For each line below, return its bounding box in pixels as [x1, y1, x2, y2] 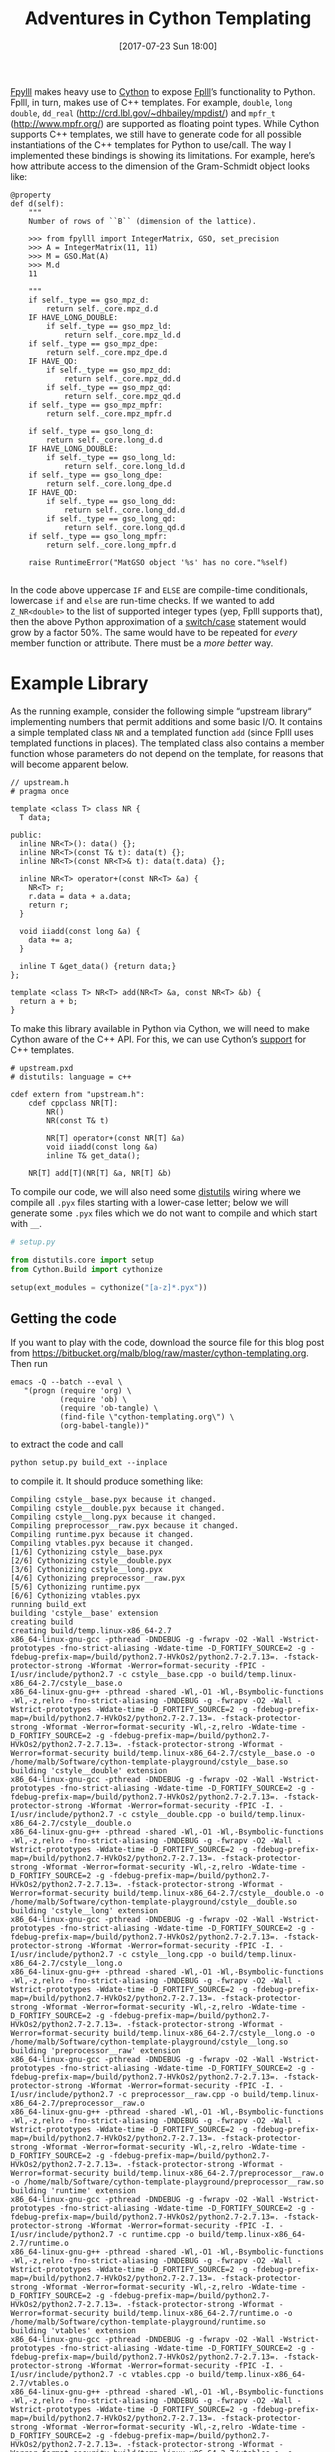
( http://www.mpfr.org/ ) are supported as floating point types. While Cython [10, 117, 320, 129]
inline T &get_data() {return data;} [19, 961, 177, 971]
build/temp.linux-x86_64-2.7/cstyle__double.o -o [113, 1888, 325, 1899]
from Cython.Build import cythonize [10, 1264, 163, 1274]
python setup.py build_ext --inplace [10, 1458, 168, 1468]
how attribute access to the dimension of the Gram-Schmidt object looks [10, 160, 310, 172]
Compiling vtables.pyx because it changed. [10, 1538, 195, 1549]
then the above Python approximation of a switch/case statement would [10, 615, 307, 627]
